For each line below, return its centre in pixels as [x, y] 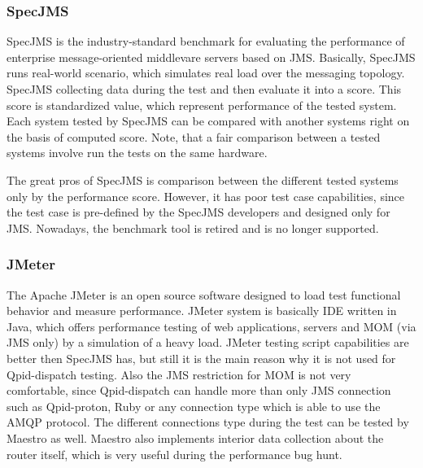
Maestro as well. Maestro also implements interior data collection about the [195, 437]
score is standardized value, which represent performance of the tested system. [202, 105]
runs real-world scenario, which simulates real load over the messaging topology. [206, 73]
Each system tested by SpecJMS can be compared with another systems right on [208, 121]
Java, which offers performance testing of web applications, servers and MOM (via [211, 326]
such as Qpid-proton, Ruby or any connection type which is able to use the [194, 406]
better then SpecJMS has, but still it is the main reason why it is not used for [201, 358]
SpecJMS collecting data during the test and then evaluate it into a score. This [204, 89]
